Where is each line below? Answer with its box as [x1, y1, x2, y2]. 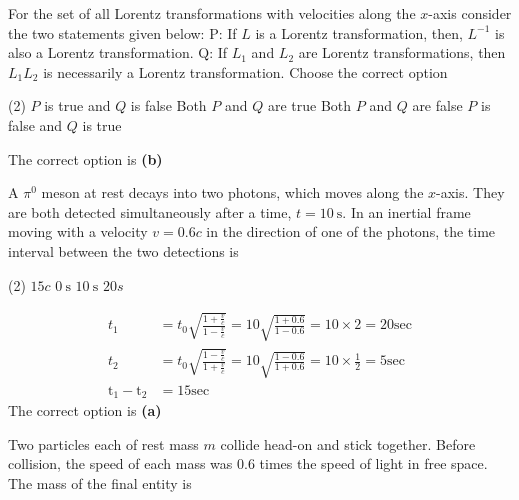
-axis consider [428, 3, 512, 23]
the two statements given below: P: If [8, 22, 237, 43]
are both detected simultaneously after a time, [8, 201, 292, 222]
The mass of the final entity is [8, 472, 192, 493]
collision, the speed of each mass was [8, 453, 233, 474]
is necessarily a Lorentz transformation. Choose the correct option [43, 61, 448, 82]
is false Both [130, 95, 207, 116]
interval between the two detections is [8, 240, 239, 261]
